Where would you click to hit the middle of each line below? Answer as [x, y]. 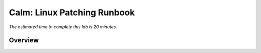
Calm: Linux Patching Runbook [72, 12]
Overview [24, 40]
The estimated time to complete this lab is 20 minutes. [63, 27]
